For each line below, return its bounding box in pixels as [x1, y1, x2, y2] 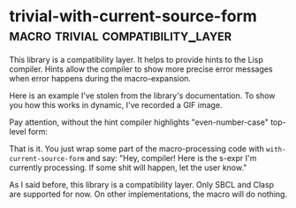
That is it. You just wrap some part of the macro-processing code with [9, 143, 265, 154]
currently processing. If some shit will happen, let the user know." [9, 162, 247, 173]
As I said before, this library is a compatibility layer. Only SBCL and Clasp [9, 179, 275, 189]
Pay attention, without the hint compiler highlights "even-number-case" [9, 117, 269, 127]
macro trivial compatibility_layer [9, 25, 232, 45]
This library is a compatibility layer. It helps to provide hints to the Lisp [9, 54, 263, 65]
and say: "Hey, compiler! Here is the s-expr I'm [86, 152, 257, 163]
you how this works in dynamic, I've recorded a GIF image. [9, 99, 223, 110]
